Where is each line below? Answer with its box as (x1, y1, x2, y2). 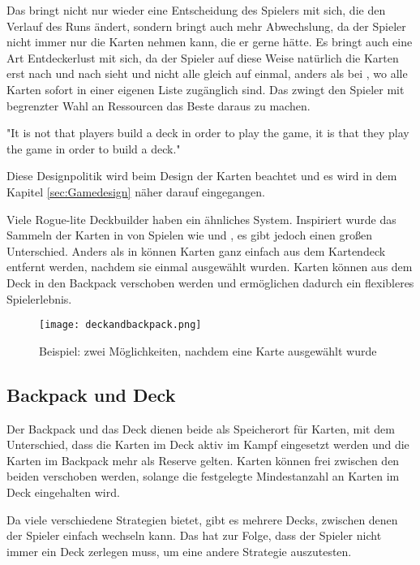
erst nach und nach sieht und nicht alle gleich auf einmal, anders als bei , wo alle (6, 65, 408, 82)
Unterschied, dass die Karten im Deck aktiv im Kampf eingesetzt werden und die (6, 436, 409, 453)
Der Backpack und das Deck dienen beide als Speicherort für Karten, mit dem (6, 420, 395, 437)
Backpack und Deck (6, 382, 176, 407)
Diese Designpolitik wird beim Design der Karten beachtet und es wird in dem (6, 167, 397, 184)
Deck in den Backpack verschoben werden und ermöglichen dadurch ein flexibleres (6, 274, 414, 291)
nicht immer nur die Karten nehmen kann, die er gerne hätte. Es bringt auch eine (6, 33, 413, 50)
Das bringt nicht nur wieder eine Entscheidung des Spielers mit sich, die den (6, 2, 386, 18)
